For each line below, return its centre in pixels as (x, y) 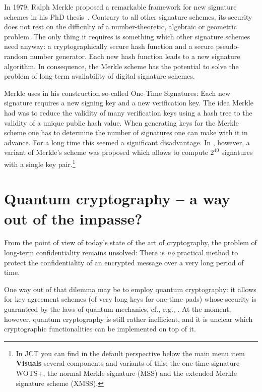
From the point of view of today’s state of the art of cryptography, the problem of (130, 242)
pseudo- (228, 46)
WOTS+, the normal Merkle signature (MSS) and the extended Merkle (126, 373)
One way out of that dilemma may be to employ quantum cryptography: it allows (130, 289)
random (16, 56)
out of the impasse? (73, 218)
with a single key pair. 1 (40, 163)
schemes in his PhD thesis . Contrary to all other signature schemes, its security (128, 16)
